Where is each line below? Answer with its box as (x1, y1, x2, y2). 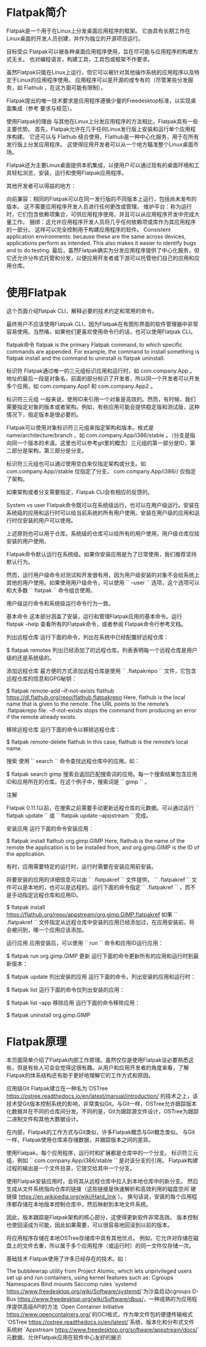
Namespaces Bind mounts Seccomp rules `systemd (6, 1280, 137, 1287)
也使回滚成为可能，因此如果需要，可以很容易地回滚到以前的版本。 (6, 1221, 173, 1229)
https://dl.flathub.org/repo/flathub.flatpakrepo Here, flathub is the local (6, 693, 186, 701)
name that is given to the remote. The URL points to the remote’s (6, 700, 169, 707)
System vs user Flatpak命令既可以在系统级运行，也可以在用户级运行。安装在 (6, 501, 200, 508)
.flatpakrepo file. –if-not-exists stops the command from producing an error (6, 707, 197, 714)
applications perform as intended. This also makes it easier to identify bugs (6, 239, 196, 246)
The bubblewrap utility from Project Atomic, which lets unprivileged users (6, 1267, 192, 1275)
